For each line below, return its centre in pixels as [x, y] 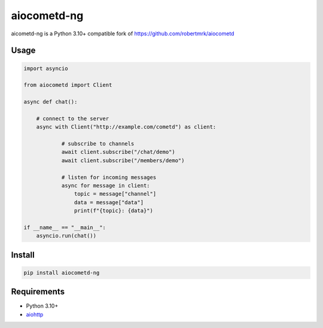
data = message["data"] [109, 202]
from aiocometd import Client [68, 85]
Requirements [38, 292]
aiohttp [35, 314]
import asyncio [46, 68]
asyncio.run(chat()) [66, 236]
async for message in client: [106, 186]
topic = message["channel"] [115, 194]
